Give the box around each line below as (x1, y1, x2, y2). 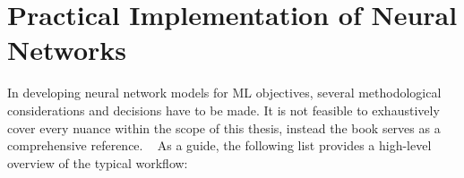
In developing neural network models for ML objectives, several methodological (7, 83, 442, 102)
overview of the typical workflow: (7, 153, 188, 172)
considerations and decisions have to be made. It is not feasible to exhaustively (7, 100, 440, 119)
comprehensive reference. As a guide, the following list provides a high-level (7, 136, 432, 155)
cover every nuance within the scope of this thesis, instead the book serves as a (7, 118, 441, 137)
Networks (7, 31, 127, 68)
